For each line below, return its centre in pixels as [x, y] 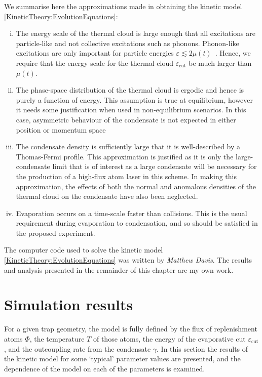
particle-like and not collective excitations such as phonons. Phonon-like [127, 43]
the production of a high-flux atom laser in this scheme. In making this [126, 176]
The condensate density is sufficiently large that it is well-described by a [128, 146]
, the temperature [57, 338]
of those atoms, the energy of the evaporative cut [169, 338]
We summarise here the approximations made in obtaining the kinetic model [123, 6]
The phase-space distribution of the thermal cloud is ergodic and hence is [130, 90]
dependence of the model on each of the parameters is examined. [105, 368]
